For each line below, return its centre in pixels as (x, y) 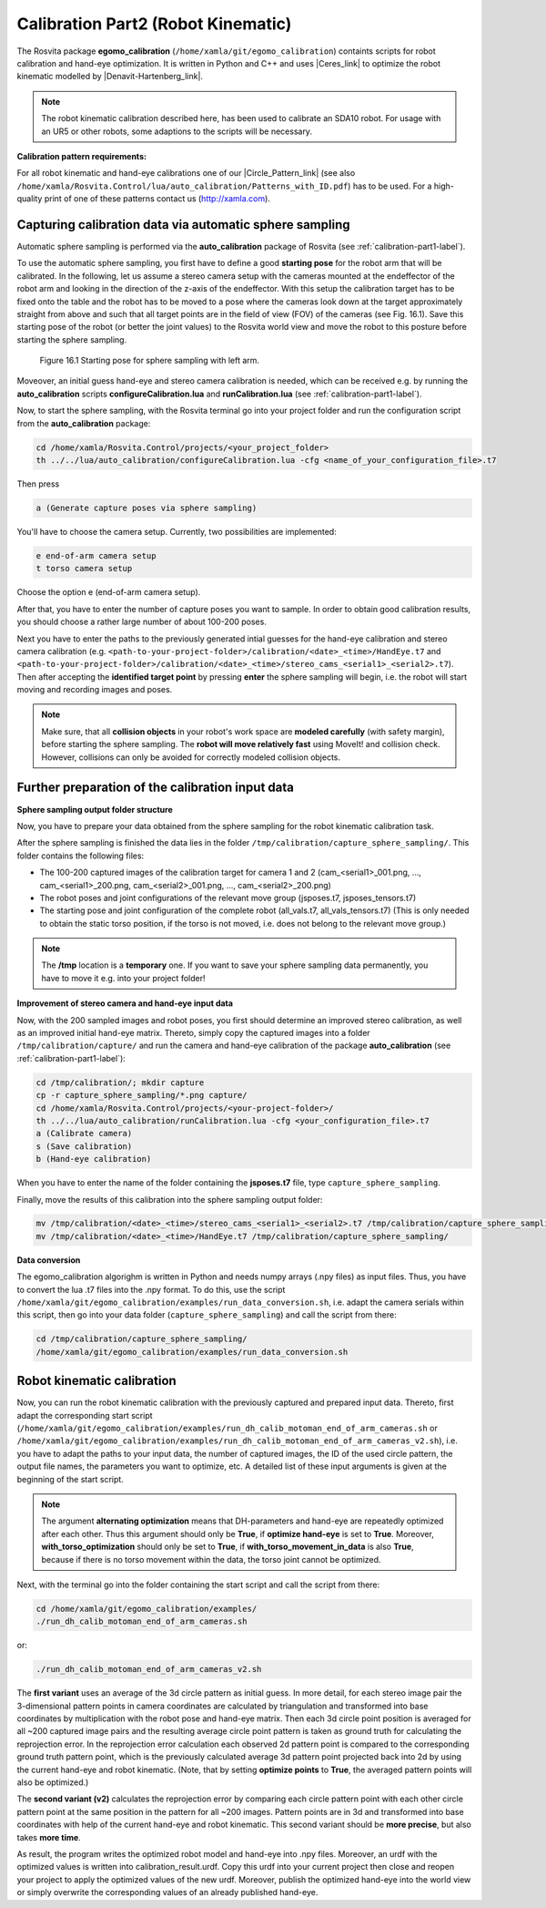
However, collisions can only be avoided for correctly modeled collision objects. (191, 757)
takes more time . (49, 1837)
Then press (38, 484)
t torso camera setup (84, 569)
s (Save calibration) (84, 1146)
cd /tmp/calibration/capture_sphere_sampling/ (142, 1339)
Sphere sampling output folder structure (95, 809)
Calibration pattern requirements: (82, 156)
